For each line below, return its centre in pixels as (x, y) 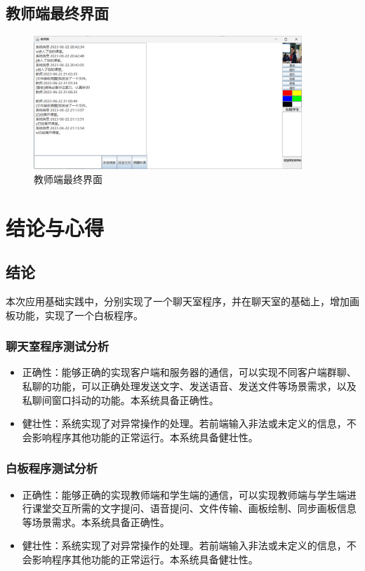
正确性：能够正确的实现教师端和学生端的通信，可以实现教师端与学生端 (184, 494)
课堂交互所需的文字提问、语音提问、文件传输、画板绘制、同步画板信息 (194, 508)
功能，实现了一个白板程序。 (79, 315)
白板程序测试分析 (52, 468)
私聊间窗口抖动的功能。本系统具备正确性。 (120, 399)
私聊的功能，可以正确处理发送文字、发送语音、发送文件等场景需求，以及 (189, 386)
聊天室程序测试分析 (58, 346)
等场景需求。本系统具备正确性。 (96, 522)
